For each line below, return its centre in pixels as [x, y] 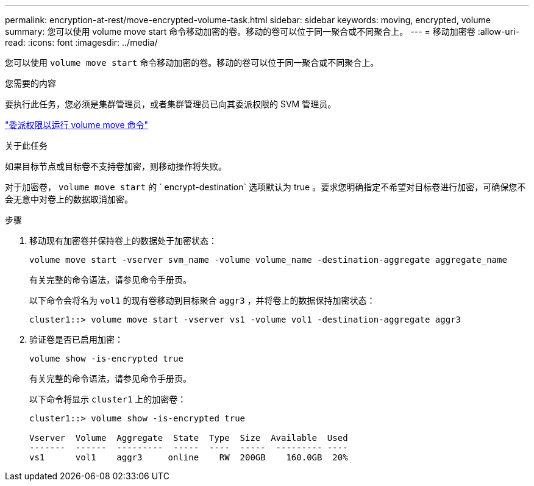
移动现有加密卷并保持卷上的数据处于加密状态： [123, 241]
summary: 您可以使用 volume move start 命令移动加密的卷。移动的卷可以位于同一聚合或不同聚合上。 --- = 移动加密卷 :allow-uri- [262, 31]
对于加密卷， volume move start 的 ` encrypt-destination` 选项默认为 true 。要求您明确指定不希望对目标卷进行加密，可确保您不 [265, 187]
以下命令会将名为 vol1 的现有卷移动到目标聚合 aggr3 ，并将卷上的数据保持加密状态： [202, 300]
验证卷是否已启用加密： [76, 339]
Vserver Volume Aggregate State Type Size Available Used [189, 438]
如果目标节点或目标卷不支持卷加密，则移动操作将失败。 [116, 166]
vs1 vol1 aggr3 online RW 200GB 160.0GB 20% [189, 457]
